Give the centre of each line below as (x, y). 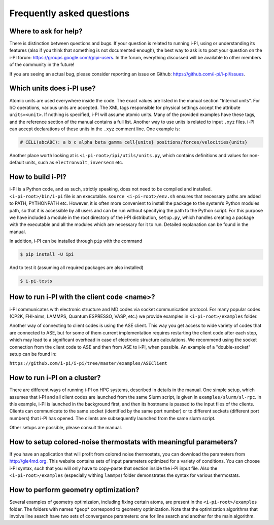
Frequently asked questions (70, 13)
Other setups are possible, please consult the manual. (66, 428)
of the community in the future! (42, 65)
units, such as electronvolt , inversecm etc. (74, 163)
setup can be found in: (33, 354)
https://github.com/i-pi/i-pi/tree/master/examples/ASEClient (88, 363)
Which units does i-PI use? (53, 88)
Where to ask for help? (46, 31)
